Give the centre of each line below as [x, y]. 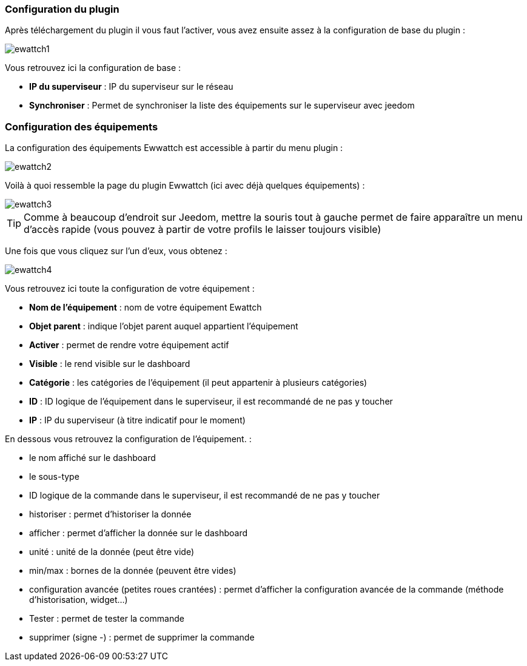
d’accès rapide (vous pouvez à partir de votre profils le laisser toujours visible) [203, 230]
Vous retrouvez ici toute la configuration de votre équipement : [130, 289]
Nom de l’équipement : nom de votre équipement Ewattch [146, 308]
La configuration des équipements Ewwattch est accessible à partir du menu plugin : [174, 148]
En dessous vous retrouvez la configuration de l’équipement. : [128, 439]
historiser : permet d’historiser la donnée [110, 514]
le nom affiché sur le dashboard [92, 458]
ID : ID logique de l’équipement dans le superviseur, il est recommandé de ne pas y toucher [211, 402]
